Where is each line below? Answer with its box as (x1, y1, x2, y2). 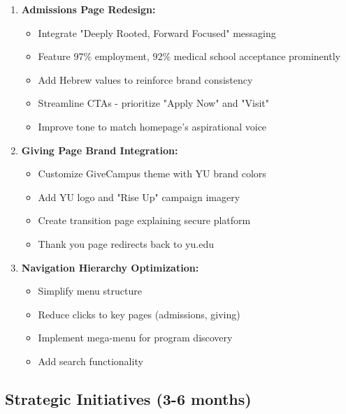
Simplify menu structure (38, 283, 142, 298)
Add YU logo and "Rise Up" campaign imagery (38, 189, 240, 204)
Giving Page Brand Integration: (21, 142, 178, 157)
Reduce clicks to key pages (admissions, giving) (38, 306, 240, 321)
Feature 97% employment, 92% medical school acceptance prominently (38, 49, 340, 64)
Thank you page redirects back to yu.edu (38, 236, 214, 251)
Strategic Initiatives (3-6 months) (5, 387, 252, 409)
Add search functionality (38, 353, 143, 368)
